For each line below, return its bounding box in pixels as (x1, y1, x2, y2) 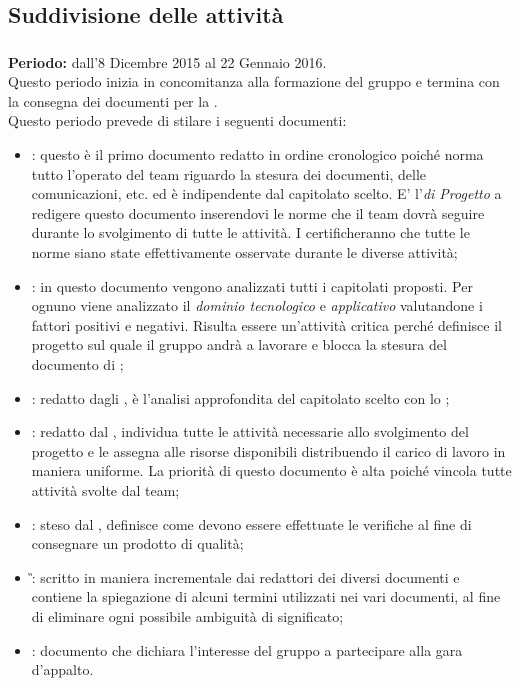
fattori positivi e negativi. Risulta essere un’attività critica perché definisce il (31, 314, 502, 335)
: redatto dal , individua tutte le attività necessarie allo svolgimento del (31, 421, 469, 442)
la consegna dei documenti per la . (8, 90, 218, 111)
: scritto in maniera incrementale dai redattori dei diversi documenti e (31, 566, 460, 587)
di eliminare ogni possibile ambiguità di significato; (31, 605, 344, 626)
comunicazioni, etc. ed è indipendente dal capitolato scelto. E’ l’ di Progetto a (31, 183, 502, 204)
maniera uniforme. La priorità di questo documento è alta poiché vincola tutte (31, 460, 512, 481)
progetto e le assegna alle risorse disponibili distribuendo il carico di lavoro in (31, 440, 506, 461)
